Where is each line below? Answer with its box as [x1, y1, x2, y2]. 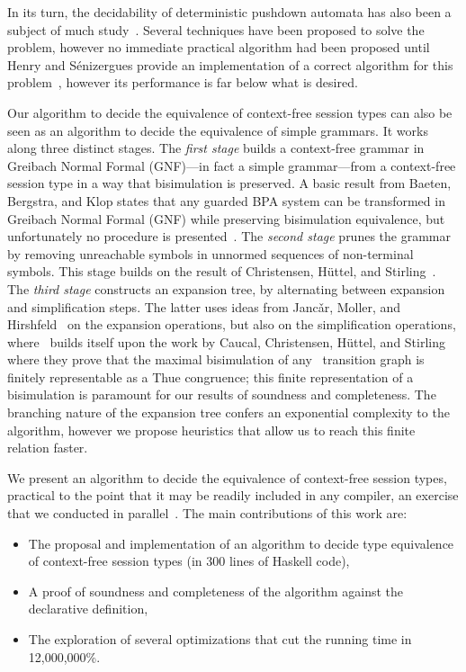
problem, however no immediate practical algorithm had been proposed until [7, 38, 430, 57]
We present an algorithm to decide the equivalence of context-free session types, [7, 468, 447, 487]
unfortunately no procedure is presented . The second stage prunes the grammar [7, 227, 451, 246]
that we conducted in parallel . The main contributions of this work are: [7, 504, 408, 523]
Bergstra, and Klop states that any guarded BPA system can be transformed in [7, 191, 445, 210]
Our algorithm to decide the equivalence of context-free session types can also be [7, 103, 453, 121]
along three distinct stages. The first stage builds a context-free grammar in [7, 139, 425, 157]
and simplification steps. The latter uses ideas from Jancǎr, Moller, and [7, 297, 401, 316]
